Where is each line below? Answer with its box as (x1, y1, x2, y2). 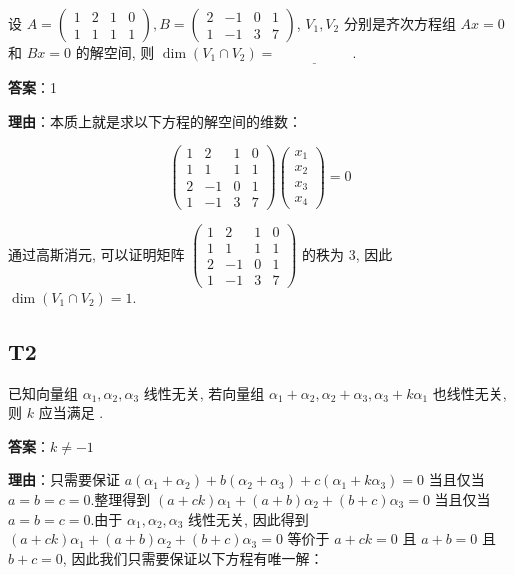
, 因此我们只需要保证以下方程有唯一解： (62, 547, 324, 568)
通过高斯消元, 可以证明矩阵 (8, 243, 185, 264)
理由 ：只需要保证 (8, 469, 120, 490)
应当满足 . (38, 402, 104, 423)
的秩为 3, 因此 (302, 243, 393, 264)
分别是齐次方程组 (343, 13, 456, 33)
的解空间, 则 (75, 42, 155, 62)
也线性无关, (432, 382, 507, 403)
